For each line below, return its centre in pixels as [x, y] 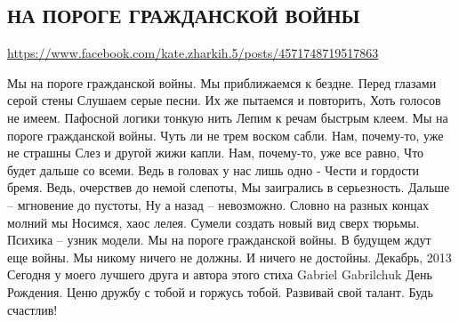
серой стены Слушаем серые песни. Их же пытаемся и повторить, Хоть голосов [224, 100]
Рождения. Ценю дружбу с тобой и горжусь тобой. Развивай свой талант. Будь [220, 291]
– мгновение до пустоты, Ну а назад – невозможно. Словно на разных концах [218, 204]
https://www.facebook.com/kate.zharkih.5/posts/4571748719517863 [193, 53]
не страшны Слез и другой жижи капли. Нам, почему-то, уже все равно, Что [216, 153]
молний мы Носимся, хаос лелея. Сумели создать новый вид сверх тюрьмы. [213, 222]
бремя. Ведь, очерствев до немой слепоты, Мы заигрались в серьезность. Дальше [229, 187]
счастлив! [32, 309]
